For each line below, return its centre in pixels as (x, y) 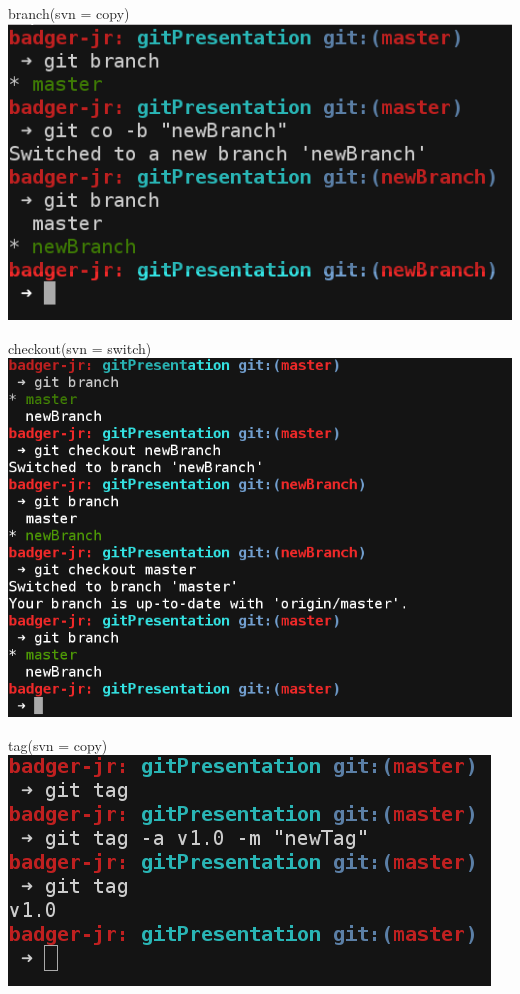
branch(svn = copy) (69, 13)
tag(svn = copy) (58, 744)
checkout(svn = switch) (80, 347)
